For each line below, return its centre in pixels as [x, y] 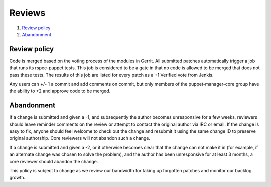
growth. [17, 178]
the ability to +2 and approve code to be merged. [60, 91]
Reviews [27, 13]
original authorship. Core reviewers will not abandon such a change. [80, 138]
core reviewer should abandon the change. [54, 161]
